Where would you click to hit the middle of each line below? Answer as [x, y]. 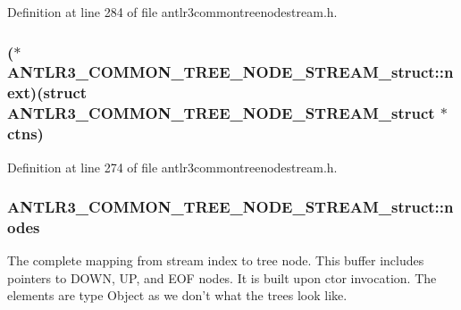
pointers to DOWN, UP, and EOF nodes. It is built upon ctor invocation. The [222, 277]
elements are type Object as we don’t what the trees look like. [177, 295]
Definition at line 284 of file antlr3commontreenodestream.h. [172, 12]
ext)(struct [47, 92]
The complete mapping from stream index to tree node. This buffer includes [216, 260]
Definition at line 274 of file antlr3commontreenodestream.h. [172, 167]
